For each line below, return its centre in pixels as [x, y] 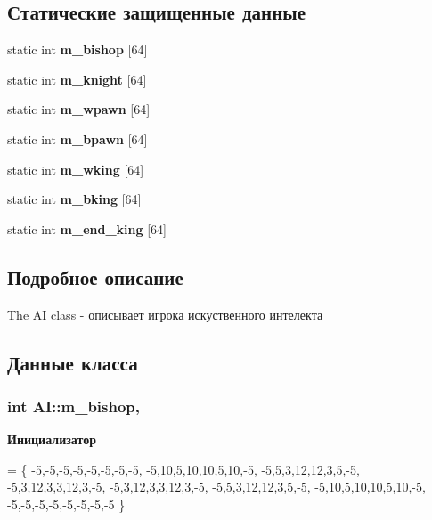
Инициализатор [52, 439]
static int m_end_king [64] [87, 228]
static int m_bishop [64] [77, 49]
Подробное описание [95, 276]
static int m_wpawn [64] [79, 109]
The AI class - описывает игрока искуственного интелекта [165, 314]
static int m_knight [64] [77, 79]
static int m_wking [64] [76, 169]
